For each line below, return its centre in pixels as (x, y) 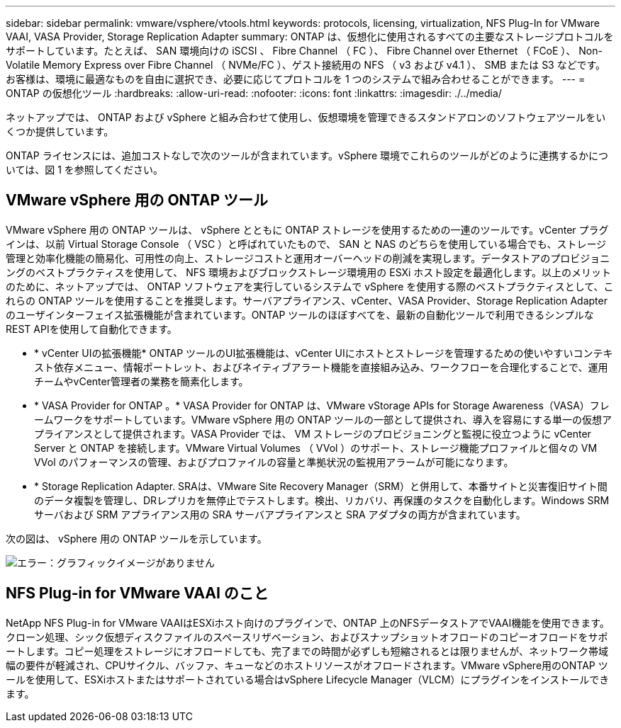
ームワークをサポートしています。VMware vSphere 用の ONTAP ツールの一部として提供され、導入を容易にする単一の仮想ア (323, 419)
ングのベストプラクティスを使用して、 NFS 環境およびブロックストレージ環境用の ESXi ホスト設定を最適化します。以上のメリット (308, 272)
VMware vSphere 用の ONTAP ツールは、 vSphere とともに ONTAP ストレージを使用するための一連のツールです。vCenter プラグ (307, 229)
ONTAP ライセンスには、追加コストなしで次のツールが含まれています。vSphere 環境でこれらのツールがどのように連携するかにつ (307, 155)
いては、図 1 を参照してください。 (85, 170)
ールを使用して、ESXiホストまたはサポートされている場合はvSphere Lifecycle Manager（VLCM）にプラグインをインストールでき (308, 679)
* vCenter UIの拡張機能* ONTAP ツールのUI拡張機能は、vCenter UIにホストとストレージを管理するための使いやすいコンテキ (324, 353)
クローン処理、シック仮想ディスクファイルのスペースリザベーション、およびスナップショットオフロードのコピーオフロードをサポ (307, 637)
